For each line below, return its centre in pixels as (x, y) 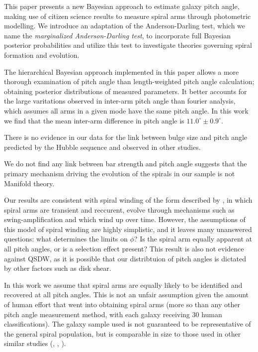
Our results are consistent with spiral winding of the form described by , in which (128, 200)
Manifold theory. (29, 183)
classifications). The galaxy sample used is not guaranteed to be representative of (128, 324)
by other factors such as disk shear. (58, 268)
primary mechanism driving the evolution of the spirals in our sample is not (120, 173)
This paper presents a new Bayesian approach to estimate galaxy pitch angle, (122, 6)
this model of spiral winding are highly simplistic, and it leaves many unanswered (128, 229)
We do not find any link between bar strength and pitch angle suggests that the (126, 164)
